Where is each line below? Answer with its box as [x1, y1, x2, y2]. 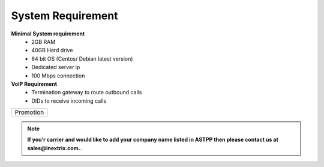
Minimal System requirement [11, 30, 85, 37]
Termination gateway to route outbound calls [31, 89, 142, 96]
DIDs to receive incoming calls [31, 97, 107, 105]
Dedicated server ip [31, 64, 80, 71]
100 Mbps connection [31, 72, 85, 79]
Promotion [14, 108, 44, 117]
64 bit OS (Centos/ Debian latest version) [31, 55, 133, 62]
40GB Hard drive [31, 47, 73, 54]
